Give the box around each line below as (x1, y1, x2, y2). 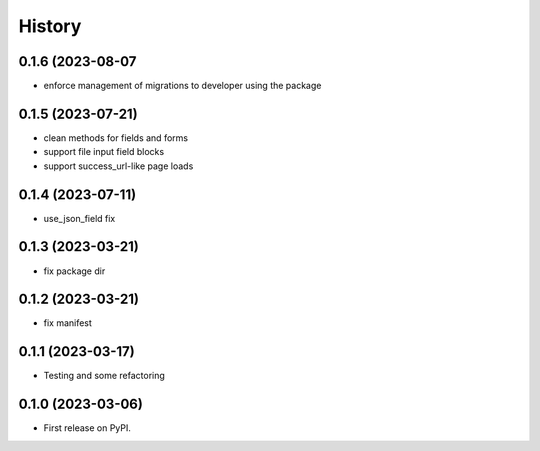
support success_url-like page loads (43, 160, 194, 172)
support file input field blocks (43, 146, 165, 158)
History (18, 15, 82, 37)
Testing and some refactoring (43, 370, 165, 382)
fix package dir (43, 265, 106, 277)
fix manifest (43, 317, 92, 329)
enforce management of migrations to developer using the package (43, 80, 322, 92)
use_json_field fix (43, 212, 116, 224)
